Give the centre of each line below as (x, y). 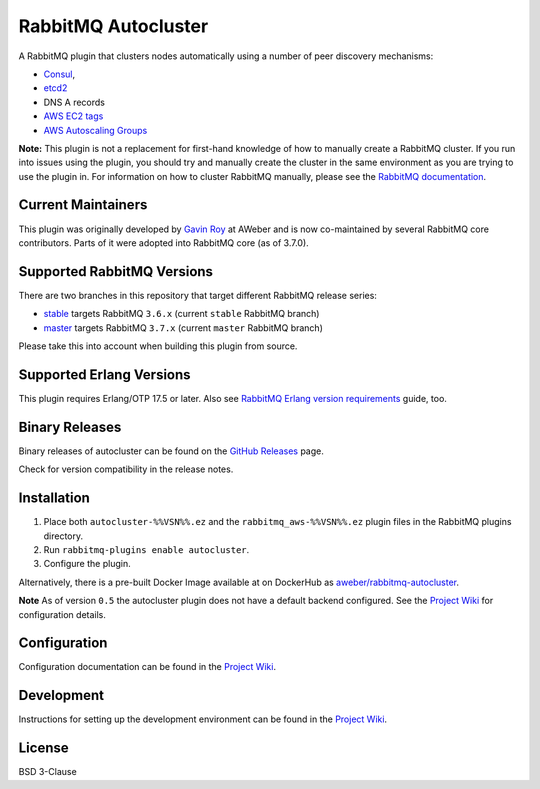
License (43, 748)
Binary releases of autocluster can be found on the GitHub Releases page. (171, 451)
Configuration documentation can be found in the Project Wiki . (147, 667)
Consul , (59, 74)
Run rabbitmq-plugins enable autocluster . (146, 549)
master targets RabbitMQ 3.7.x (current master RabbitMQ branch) (183, 327)
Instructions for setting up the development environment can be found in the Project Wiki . (203, 719)
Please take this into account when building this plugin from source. (158, 346)
